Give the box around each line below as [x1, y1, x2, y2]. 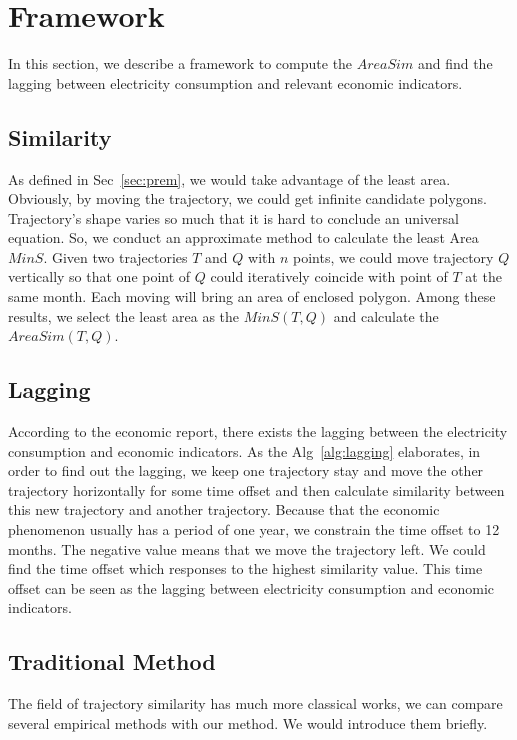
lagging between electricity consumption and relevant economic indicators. [8, 72, 463, 93]
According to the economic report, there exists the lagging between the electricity [8, 421, 508, 442]
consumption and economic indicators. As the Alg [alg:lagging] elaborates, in [8, 440, 481, 461]
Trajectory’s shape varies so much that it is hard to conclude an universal [8, 207, 459, 228]
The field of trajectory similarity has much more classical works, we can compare [8, 693, 503, 714]
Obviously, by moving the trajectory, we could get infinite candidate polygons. [8, 188, 488, 209]
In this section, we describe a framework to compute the [8, 53, 353, 74]
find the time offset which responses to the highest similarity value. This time [8, 558, 483, 579]
